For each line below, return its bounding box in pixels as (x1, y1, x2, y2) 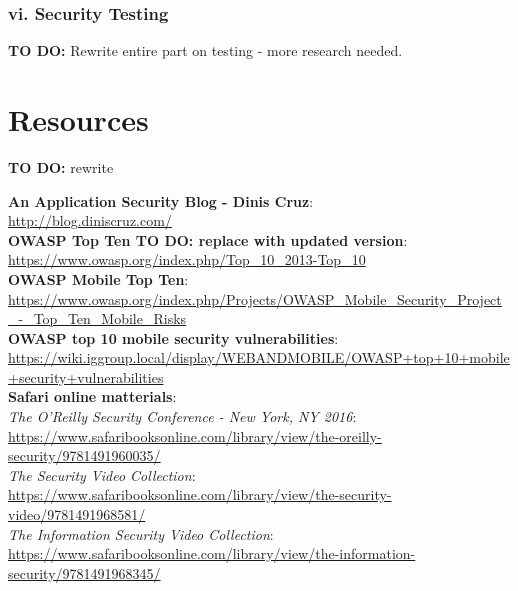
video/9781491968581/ (8, 504, 146, 525)
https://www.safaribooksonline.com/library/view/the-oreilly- (8, 425, 382, 446)
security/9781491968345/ (8, 562, 161, 583)
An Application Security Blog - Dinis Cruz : (8, 190, 314, 211)
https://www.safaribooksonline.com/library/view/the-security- (8, 484, 392, 505)
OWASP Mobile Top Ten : (8, 268, 189, 289)
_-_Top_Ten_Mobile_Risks (8, 308, 187, 329)
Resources (8, 99, 149, 139)
